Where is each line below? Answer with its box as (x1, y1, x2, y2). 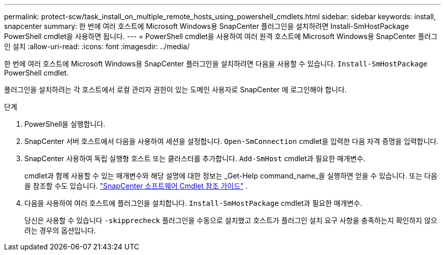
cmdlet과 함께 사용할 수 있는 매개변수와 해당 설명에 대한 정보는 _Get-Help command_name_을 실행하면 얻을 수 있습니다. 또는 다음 (24, 171, 437, 180)
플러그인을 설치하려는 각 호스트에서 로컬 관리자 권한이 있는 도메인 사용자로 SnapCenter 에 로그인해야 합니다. (4, 85, 347, 94)
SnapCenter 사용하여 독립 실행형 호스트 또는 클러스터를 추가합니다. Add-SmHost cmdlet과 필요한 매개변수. (24, 154, 366, 163)
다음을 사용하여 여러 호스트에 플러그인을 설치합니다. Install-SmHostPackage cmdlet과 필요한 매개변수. (24, 199, 362, 207)
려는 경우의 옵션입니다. (24, 226, 96, 235)
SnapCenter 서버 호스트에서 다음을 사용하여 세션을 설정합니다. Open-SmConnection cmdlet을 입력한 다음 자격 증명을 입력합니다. (24, 137, 439, 145)
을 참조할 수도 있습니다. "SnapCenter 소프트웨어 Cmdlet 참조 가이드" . (24, 181, 248, 190)
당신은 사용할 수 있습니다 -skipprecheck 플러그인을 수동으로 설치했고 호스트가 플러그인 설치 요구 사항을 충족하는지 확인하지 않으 (24, 216, 437, 225)
